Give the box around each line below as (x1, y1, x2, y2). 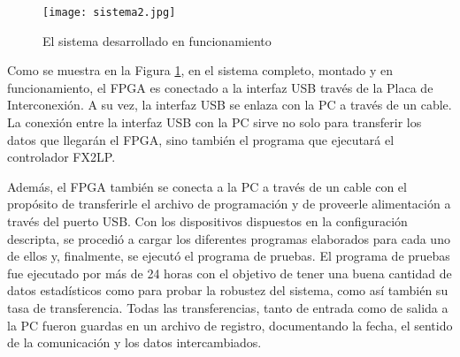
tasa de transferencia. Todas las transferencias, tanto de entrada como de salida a (7, 298, 448, 316)
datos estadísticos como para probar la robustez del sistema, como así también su (7, 281, 448, 300)
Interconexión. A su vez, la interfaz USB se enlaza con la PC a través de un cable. (7, 95, 452, 114)
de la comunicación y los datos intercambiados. (7, 333, 262, 352)
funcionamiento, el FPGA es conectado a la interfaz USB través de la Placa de (7, 78, 433, 96)
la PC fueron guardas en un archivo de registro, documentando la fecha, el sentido (7, 315, 453, 334)
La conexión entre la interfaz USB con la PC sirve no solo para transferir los (7, 113, 422, 132)
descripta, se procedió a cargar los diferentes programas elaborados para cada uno (7, 229, 450, 247)
